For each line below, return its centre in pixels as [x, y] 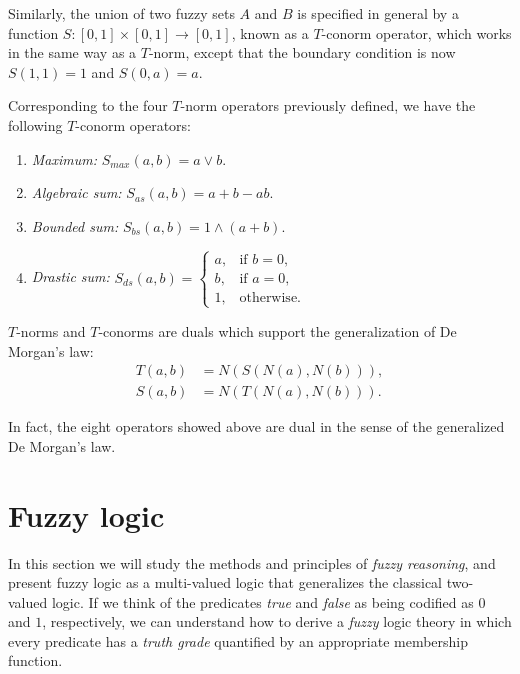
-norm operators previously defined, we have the [328, 105]
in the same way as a [72, 52]
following [35, 124]
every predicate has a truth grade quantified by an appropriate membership [238, 640]
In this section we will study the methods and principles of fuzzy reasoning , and [252, 562]
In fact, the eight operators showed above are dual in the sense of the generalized [256, 426]
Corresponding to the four [88, 105]
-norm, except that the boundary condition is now [302, 52]
